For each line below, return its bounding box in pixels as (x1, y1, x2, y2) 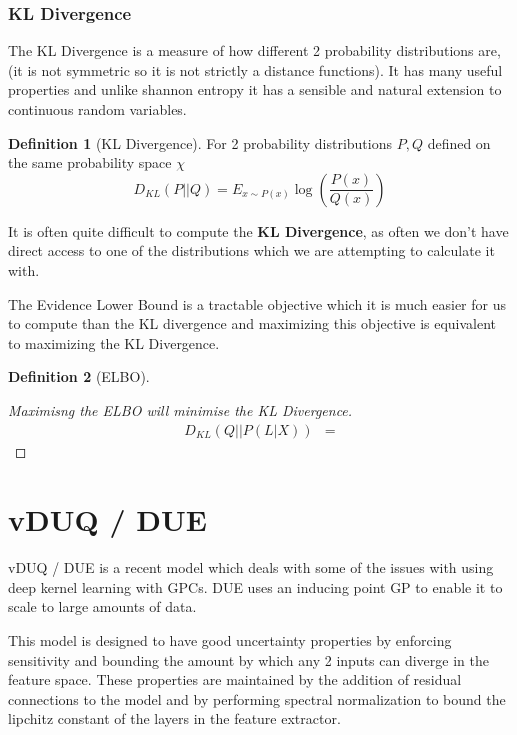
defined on (427, 132, 491, 153)
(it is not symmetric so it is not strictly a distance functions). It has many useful (8, 59, 503, 80)
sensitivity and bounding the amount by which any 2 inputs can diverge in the (8, 649, 489, 670)
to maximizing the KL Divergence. (8, 332, 220, 353)
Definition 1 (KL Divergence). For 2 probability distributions (8, 132, 392, 153)
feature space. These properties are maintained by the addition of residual (8, 669, 462, 690)
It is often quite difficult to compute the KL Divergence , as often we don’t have (8, 220, 509, 241)
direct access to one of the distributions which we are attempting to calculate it (8, 240, 495, 261)
